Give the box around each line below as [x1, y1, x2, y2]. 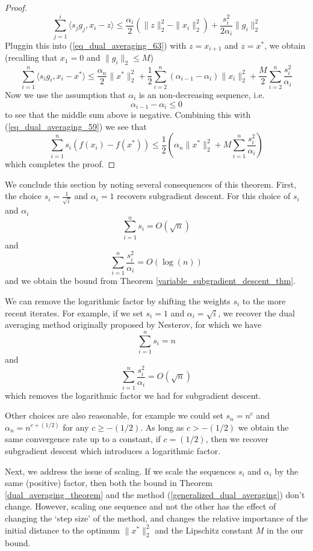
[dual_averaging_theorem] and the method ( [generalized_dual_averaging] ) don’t [5, 488, 305, 500]
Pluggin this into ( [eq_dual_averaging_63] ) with [5, 38, 187, 51]
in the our [267, 523, 303, 536]
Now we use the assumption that [5, 88, 126, 100]
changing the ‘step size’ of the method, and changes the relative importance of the [5, 512, 308, 525]
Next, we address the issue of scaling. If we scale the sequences [5, 464, 236, 477]
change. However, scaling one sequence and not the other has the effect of [5, 500, 276, 513]
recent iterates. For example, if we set [5, 306, 143, 319]
